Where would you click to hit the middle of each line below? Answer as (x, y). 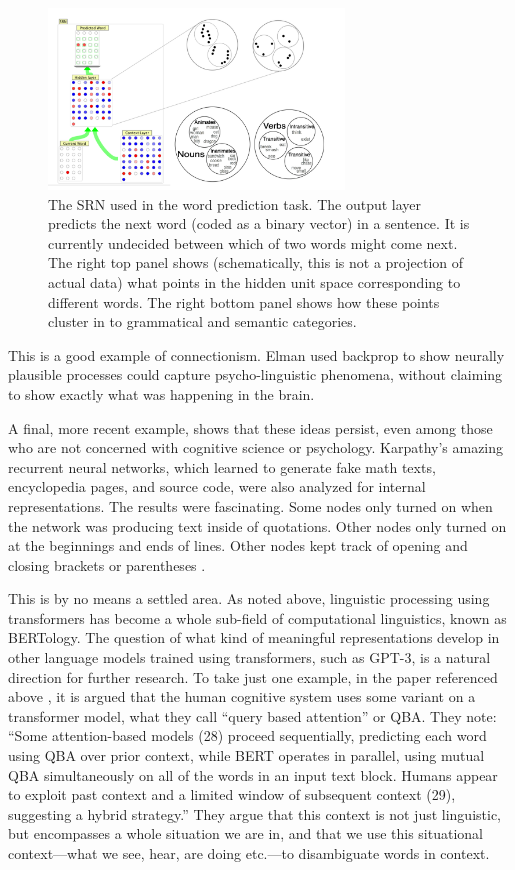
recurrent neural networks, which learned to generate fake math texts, (222, 466)
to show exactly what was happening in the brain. (161, 393)
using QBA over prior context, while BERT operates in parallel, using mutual (246, 755)
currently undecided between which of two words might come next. (253, 242)
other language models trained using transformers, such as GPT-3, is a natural (249, 657)
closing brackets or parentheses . (107, 564)
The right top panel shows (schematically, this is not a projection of (256, 262)
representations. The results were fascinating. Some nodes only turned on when (250, 505)
